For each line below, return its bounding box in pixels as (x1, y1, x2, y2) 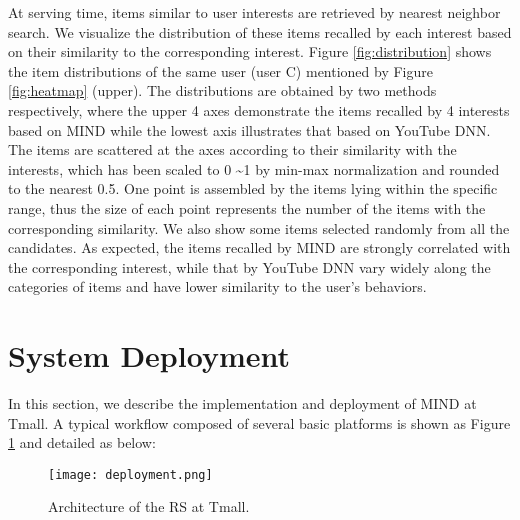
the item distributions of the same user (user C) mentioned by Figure (8, 60, 433, 81)
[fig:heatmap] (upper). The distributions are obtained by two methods (8, 80, 437, 101)
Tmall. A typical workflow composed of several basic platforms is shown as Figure (8, 412, 511, 433)
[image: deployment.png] (48, 467, 213, 482)
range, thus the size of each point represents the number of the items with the (8, 197, 486, 218)
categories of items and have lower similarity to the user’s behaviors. (8, 276, 427, 297)
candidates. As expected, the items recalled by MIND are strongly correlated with (8, 237, 511, 258)
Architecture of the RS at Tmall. (48, 496, 250, 517)
